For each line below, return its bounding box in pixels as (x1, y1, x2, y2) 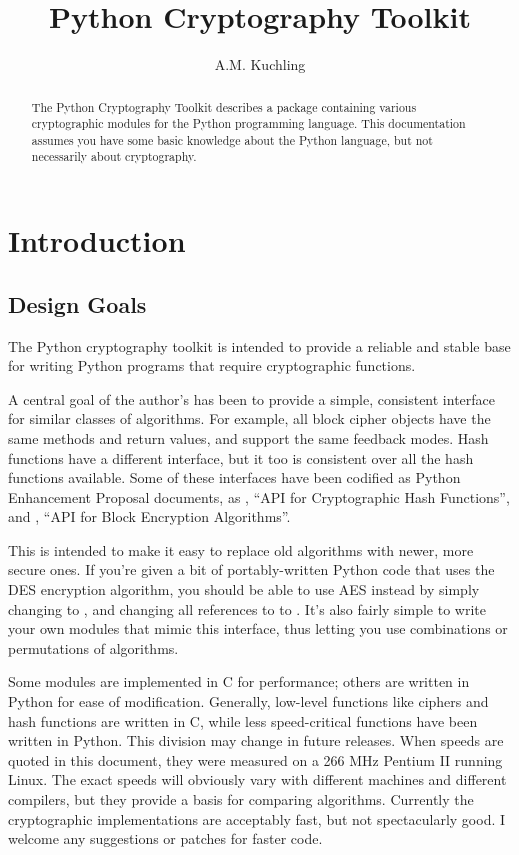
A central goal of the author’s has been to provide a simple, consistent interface (8, 388, 496, 409)
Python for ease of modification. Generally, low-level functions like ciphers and (8, 691, 489, 712)
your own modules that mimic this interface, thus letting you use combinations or (8, 618, 508, 639)
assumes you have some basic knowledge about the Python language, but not (31, 131, 433, 148)
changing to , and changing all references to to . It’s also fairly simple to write (8, 598, 487, 619)
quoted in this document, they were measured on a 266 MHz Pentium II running (8, 749, 503, 770)
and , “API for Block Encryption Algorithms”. (8, 506, 291, 527)
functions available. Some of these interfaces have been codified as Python (8, 467, 461, 488)
